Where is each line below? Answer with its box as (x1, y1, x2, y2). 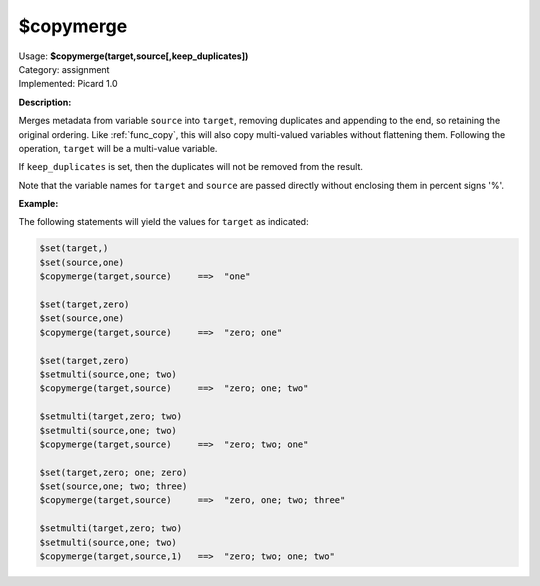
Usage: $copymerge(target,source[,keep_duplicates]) (18, 50, 249, 62)
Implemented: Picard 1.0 (18, 78, 119, 90)
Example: (18, 198, 59, 210)
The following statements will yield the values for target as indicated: (18, 216, 309, 228)
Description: (18, 96, 72, 108)
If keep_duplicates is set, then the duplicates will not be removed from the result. (18, 161, 364, 173)
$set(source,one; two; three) (39, 481, 188, 492)
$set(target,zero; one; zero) (39, 466, 188, 478)
